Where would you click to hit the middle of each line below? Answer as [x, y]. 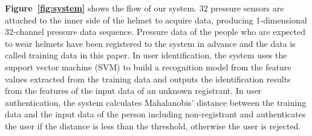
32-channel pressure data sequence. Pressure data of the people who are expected [155, 32]
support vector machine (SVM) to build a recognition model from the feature [148, 66]
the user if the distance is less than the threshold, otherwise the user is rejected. [153, 125]
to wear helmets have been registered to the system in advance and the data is [150, 43]
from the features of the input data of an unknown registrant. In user [133, 91]
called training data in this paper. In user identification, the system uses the [146, 55]
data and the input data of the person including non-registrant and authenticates [155, 114]
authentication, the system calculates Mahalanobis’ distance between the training [156, 102]
